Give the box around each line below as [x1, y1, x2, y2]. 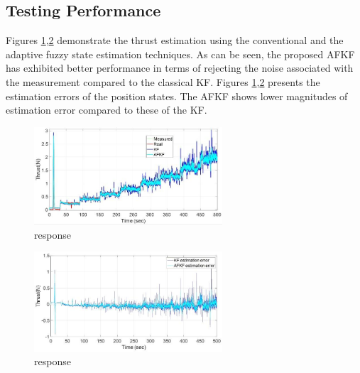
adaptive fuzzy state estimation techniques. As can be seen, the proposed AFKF [6, 46, 355, 61]
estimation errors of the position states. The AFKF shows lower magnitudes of [6, 88, 348, 103]
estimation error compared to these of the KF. [6, 102, 207, 117]
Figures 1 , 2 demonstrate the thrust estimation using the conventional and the [6, 33, 344, 48]
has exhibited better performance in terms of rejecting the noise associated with [6, 60, 354, 75]
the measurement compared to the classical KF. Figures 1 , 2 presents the [6, 74, 320, 89]
